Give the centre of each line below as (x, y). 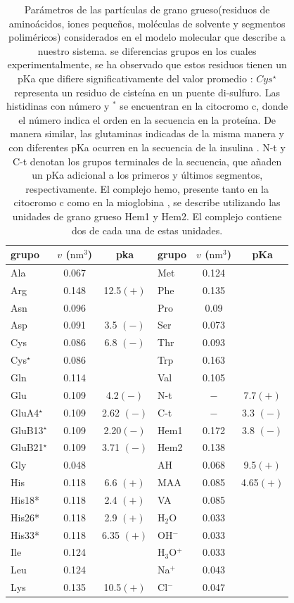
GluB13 (27, 430)
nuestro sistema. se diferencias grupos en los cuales (147, 50)
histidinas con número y (58, 106)
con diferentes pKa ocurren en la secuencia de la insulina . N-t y (147, 147)
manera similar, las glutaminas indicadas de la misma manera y (147, 133)
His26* (25, 517)
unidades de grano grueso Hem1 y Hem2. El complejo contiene (147, 216)
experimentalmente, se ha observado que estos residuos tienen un (147, 64)
